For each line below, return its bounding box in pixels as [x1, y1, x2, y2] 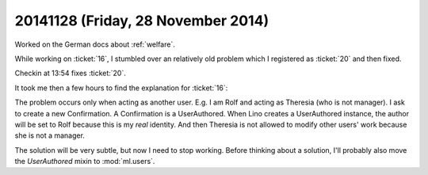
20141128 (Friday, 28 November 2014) [14, 12, 269, 29]
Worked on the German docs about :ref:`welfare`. [14, 40, 176, 49]
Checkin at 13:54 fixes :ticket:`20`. [14, 68, 126, 78]
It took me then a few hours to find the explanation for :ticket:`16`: [14, 83, 228, 93]
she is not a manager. [14, 131, 85, 140]
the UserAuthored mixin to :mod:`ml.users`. [14, 157, 155, 166]
